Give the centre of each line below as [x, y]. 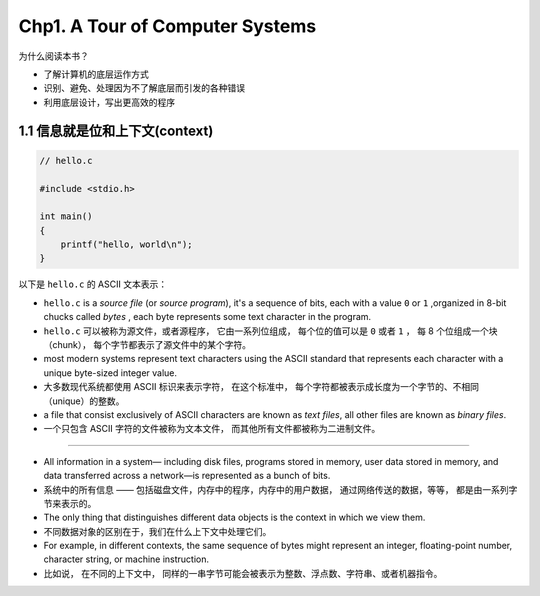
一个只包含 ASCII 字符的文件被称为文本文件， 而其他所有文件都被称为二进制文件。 [212, 429]
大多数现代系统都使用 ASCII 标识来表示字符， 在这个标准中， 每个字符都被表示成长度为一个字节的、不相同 [261, 387]
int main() [66, 216]
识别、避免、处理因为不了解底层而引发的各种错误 [144, 88]
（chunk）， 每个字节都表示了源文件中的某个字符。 [147, 344]
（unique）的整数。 [84, 401]
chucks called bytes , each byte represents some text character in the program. [207, 317]
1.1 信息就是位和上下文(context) [116, 130]
